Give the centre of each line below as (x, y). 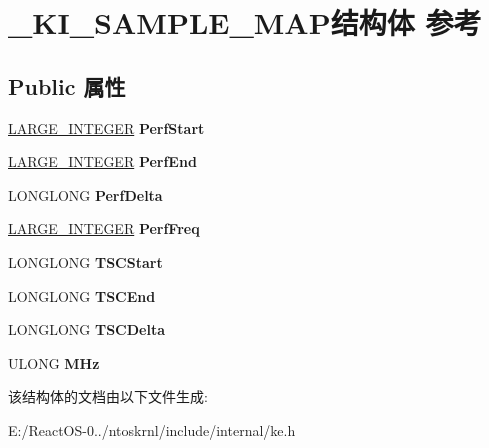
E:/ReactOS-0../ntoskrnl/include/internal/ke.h (152, 429)
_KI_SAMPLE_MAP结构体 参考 (245, 22)
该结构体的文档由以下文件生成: (108, 396)
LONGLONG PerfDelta (85, 194)
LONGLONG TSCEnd (82, 295)
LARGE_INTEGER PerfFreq (104, 228)
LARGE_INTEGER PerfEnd (102, 161)
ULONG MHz (54, 362)
